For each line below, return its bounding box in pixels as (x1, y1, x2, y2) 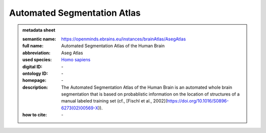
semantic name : (22, 36, 56, 42)
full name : (22, 43, 44, 49)
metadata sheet (22, 27, 56, 33)
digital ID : (22, 64, 43, 69)
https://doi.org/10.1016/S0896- (166, 98, 229, 104)
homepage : (22, 77, 47, 83)
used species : (22, 57, 52, 63)
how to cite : (22, 112, 47, 118)
